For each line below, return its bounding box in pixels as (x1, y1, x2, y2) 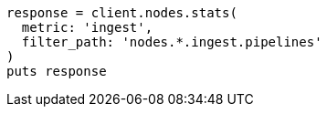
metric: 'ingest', (21, 20, 153, 35)
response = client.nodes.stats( (6, 5, 237, 20)
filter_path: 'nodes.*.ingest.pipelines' (21, 35, 322, 49)
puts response (6, 64, 107, 78)
